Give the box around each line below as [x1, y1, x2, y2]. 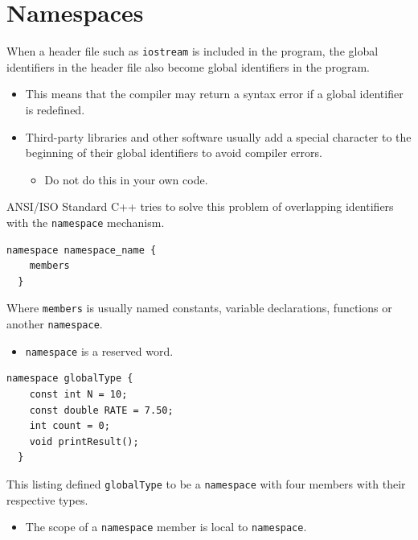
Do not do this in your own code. [44, 171, 208, 188]
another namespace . [6, 315, 103, 332]
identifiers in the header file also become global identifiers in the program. [6, 58, 370, 75]
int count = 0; [29, 420, 110, 432]
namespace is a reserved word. [25, 342, 174, 359]
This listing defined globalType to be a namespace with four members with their [6, 475, 406, 492]
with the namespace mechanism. [6, 213, 165, 230]
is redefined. [25, 101, 85, 117]
